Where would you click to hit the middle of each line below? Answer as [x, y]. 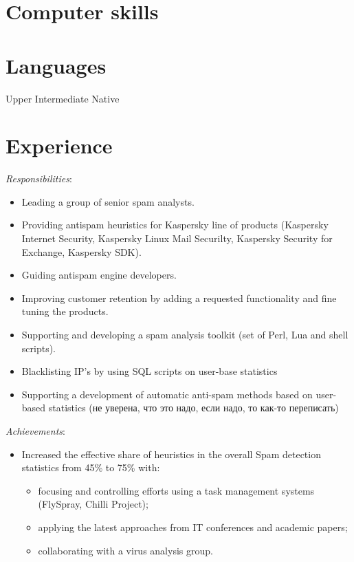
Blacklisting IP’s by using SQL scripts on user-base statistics [150, 371]
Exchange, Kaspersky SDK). [81, 251]
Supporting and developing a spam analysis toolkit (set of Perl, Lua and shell [185, 334]
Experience [59, 145]
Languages [56, 65]
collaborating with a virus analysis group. [125, 550]
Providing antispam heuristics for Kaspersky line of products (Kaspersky [175, 225]
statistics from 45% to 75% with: [91, 467]
